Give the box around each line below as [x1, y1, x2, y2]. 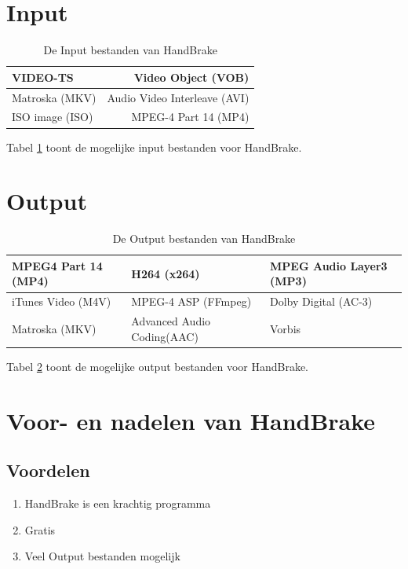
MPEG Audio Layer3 [270, 257, 388, 273]
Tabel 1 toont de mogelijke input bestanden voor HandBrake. [6, 138, 302, 155]
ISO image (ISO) [12, 108, 93, 125]
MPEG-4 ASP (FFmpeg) [131, 293, 252, 310]
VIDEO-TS [12, 68, 74, 85]
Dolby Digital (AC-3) [270, 293, 373, 310]
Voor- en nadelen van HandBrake [6, 404, 376, 436]
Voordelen [6, 458, 90, 483]
